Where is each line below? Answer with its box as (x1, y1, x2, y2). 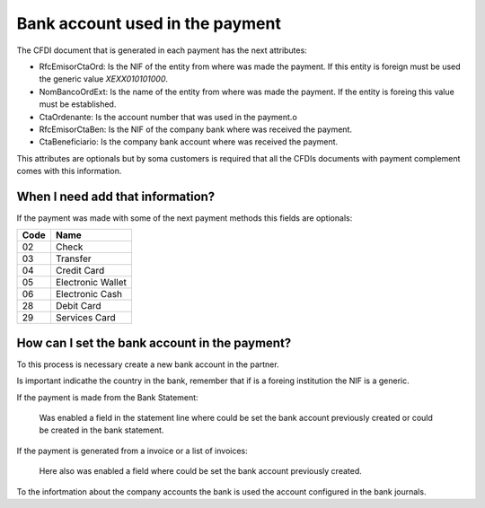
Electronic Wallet (55, 276, 128, 289)
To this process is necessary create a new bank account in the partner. (16, 359, 279, 370)
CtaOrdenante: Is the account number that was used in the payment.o (39, 111, 298, 122)
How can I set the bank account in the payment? (16, 335, 292, 350)
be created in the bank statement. (39, 425, 164, 435)
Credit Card (55, 265, 105, 277)
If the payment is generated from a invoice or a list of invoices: (16, 445, 249, 456)
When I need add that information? (16, 188, 216, 204)
